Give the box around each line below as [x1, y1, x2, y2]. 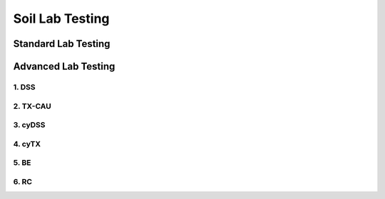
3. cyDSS [13, 120, 46, 130]
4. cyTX [13, 139, 41, 149]
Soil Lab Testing [13, 11, 110, 26]
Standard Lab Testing [13, 38, 111, 50]
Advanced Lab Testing [13, 60, 115, 72]
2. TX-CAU [13, 101, 51, 111]
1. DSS [13, 82, 36, 92]
